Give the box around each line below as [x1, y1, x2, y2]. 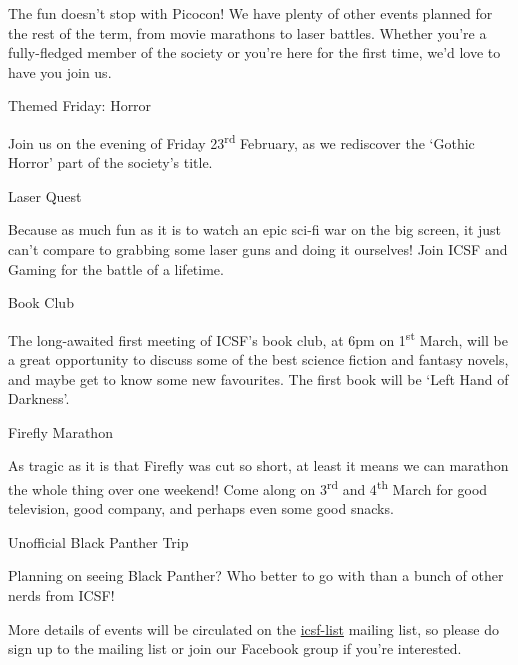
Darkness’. [8, 388, 70, 409]
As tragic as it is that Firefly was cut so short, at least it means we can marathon [8, 455, 509, 476]
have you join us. [8, 61, 112, 82]
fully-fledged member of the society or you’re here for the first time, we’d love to [8, 42, 501, 63]
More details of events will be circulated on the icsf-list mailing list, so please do [8, 618, 499, 639]
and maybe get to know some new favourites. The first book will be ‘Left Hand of [8, 368, 509, 389]
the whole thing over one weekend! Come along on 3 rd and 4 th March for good [8, 476, 488, 499]
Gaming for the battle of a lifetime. [8, 258, 224, 279]
